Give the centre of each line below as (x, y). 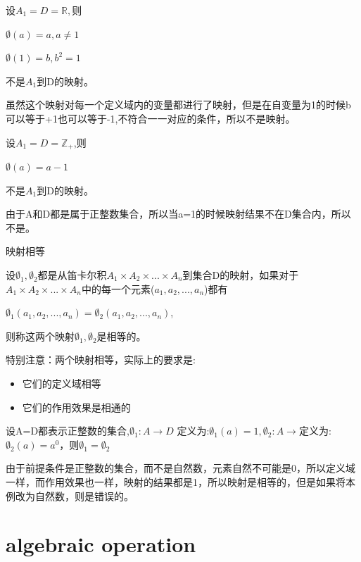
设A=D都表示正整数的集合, (68, 431)
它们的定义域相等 (62, 383)
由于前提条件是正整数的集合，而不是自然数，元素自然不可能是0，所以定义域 (180, 468)
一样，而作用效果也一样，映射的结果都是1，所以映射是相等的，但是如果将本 (180, 481)
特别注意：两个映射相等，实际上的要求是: (101, 360)
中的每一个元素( (118, 288)
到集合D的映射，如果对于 (241, 274)
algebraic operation (101, 544)
